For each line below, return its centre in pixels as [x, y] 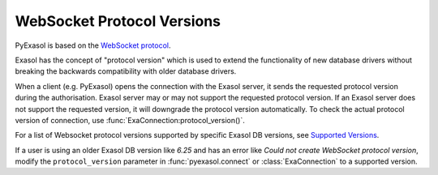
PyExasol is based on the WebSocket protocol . [93, 45]
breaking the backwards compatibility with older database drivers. [126, 71]
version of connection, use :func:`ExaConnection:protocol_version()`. [130, 120]
